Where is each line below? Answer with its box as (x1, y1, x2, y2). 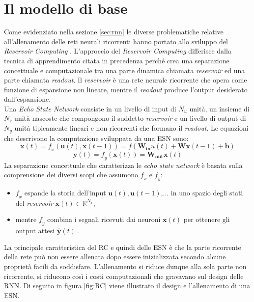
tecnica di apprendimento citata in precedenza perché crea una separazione (4, 55, 229, 65)
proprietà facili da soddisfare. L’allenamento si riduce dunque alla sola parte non (4, 261, 247, 272)
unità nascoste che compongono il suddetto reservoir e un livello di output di (14, 113, 246, 123)
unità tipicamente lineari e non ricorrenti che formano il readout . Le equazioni (14, 123, 249, 133)
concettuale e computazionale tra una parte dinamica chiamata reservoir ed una (4, 65, 245, 75)
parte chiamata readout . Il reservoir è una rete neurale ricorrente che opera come (4, 75, 247, 85)
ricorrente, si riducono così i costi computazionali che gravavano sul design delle (4, 271, 244, 281)
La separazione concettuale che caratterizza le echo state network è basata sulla (4, 160, 243, 170)
